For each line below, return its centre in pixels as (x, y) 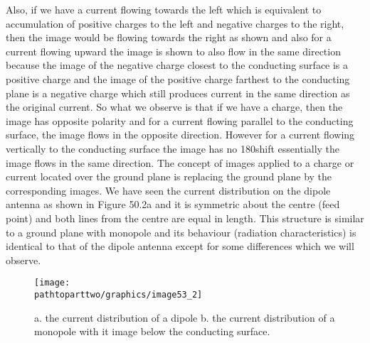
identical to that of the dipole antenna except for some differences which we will (180, 246)
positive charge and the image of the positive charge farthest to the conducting (178, 78)
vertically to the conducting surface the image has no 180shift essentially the (173, 148)
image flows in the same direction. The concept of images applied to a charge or (180, 162)
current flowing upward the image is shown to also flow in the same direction (173, 51)
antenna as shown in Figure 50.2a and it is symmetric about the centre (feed (173, 204)
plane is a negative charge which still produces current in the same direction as (178, 93)
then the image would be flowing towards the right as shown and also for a (169, 37)
